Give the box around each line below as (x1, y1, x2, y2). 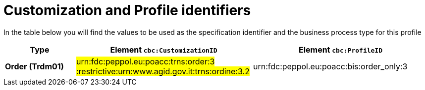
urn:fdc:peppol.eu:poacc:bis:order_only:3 (253, 61, 408, 71)
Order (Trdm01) (5, 61, 64, 71)
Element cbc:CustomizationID (110, 44, 217, 55)
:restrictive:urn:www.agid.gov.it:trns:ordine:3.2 (76, 66, 250, 76)
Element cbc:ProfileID (298, 44, 383, 55)
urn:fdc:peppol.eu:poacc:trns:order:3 (76, 56, 215, 66)
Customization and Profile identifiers (3, 2, 251, 19)
